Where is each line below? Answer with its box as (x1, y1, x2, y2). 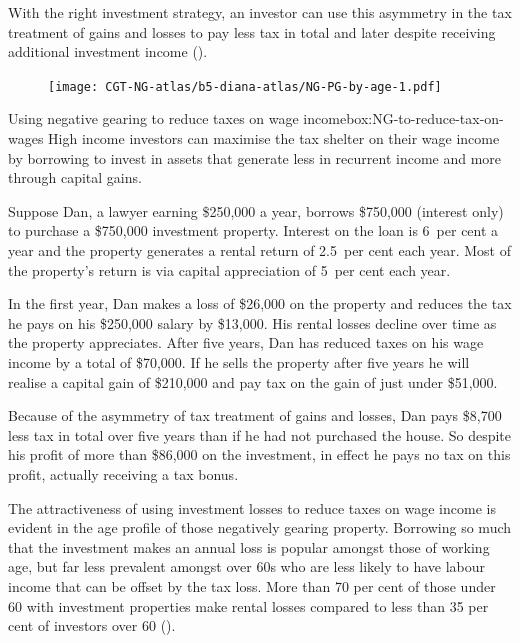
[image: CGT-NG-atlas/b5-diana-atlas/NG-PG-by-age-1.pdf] (48, 79, 442, 94)
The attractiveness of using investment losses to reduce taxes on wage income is (8, 497, 496, 518)
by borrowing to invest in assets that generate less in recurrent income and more (8, 147, 502, 168)
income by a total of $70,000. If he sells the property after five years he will (8, 351, 470, 372)
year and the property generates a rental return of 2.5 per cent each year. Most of (8, 240, 511, 260)
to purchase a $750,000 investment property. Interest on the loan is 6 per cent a (8, 220, 499, 241)
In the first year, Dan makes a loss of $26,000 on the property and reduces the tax (8, 293, 512, 314)
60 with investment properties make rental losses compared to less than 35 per (8, 595, 489, 616)
